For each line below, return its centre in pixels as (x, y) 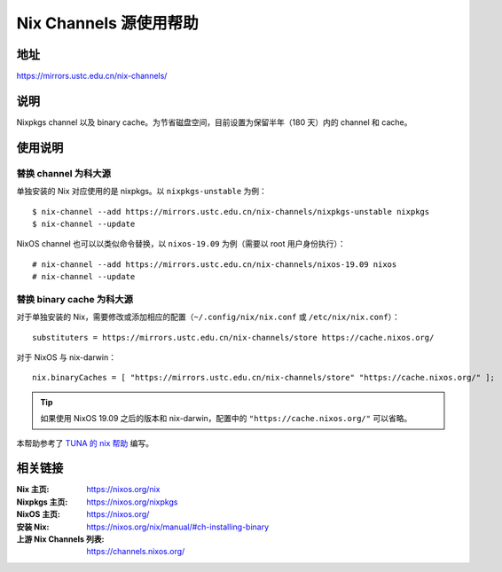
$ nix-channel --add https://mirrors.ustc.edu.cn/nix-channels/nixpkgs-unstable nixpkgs (231, 212)
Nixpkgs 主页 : (42, 502)
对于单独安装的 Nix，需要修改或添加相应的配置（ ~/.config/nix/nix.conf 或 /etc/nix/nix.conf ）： (208, 317)
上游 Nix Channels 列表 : (60, 539)
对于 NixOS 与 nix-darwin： (67, 357)
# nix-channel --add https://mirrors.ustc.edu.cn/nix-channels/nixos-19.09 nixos (215, 264)
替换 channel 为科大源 (63, 173)
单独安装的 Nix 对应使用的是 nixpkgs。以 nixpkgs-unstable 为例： (142, 192)
